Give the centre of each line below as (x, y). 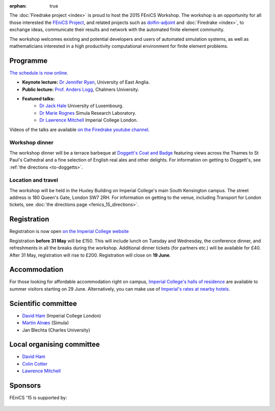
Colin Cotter (35, 364)
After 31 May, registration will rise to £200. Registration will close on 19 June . (90, 255)
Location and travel (34, 180)
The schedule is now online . (39, 73)
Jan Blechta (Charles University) (56, 330)
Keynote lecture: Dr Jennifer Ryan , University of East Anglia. (86, 82)
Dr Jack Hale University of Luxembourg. (81, 106)
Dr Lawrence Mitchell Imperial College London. (89, 120)
